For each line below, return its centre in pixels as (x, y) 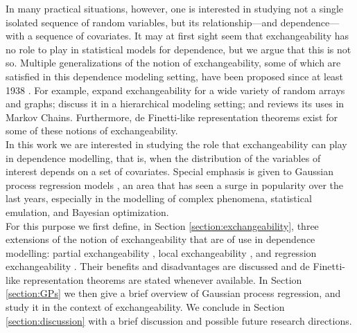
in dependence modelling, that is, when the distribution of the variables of (163, 157)
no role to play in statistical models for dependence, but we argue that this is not (178, 49)
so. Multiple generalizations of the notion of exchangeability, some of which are (173, 63)
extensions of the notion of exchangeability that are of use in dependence (160, 239)
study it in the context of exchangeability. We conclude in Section (145, 307)
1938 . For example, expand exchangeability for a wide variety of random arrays (175, 90)
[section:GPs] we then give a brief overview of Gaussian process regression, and (173, 293)
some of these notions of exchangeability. (92, 130)
